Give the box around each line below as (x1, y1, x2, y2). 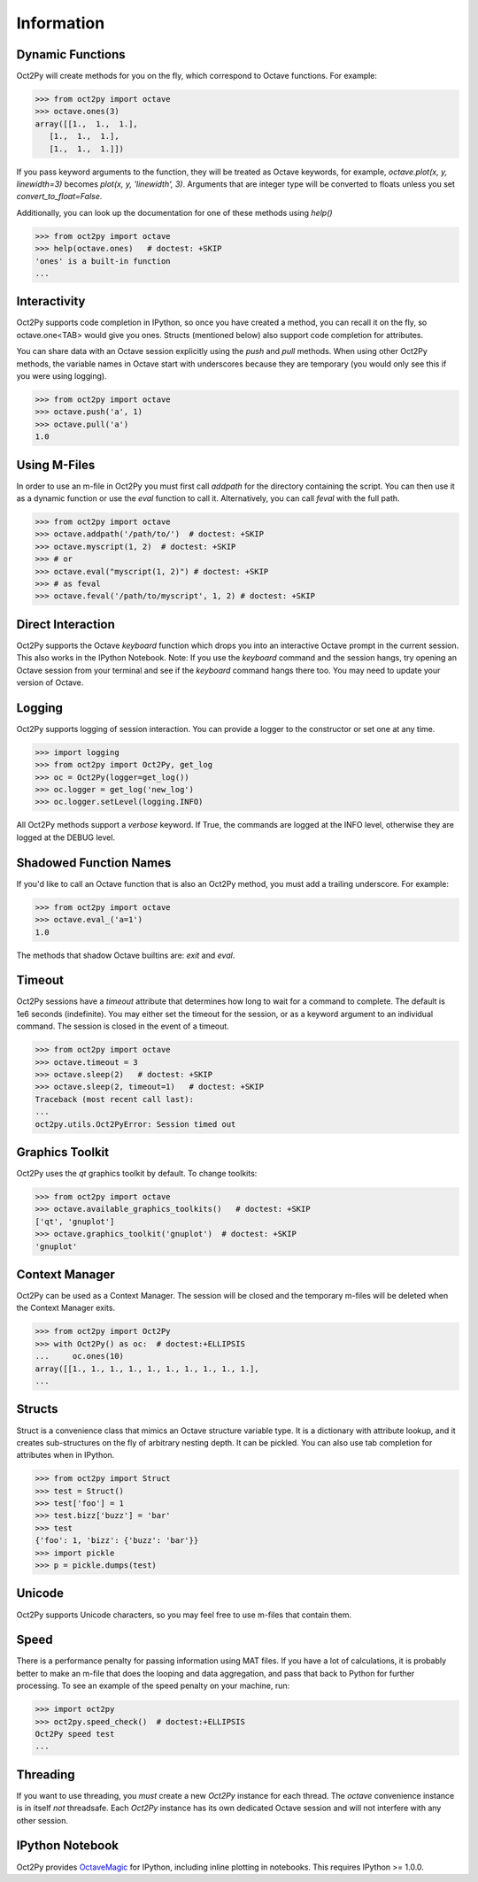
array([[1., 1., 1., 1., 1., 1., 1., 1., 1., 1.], (35, 1363, 260, 1374)
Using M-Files (16, 457, 96, 473)
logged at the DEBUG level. (16, 832, 115, 843)
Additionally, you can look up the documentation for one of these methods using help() (16, 207, 333, 218)
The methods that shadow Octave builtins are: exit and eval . (16, 950, 235, 960)
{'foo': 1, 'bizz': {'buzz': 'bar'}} (35, 1536, 199, 1546)
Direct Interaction (16, 616, 115, 632)
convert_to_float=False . (16, 191, 103, 202)
